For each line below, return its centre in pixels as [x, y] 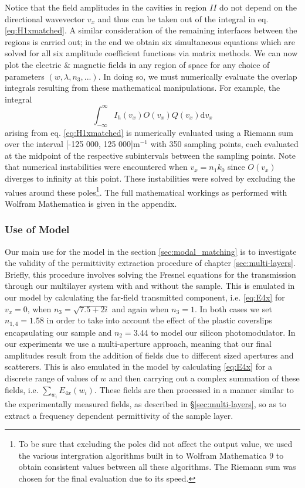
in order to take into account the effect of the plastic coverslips [159, 320]
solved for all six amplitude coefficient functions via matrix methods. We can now [151, 53]
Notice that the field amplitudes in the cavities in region [106, 7]
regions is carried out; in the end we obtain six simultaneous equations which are [150, 41]
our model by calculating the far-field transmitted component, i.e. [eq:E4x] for [145, 297]
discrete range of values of [51, 378]
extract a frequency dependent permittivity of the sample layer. [119, 415]
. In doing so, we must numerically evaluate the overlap [198, 76]
